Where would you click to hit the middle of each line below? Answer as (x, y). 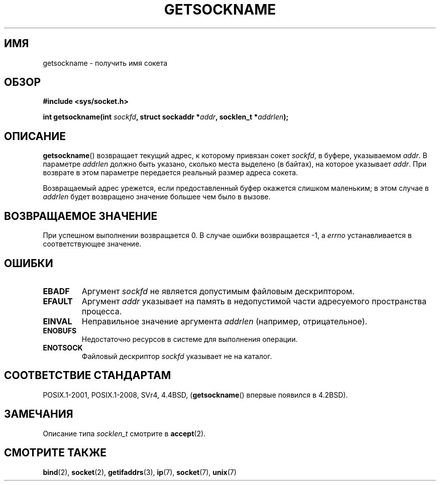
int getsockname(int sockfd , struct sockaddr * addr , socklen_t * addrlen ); (166, 117)
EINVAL (58, 321)
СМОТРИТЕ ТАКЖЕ (56, 453)
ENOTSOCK (63, 347)
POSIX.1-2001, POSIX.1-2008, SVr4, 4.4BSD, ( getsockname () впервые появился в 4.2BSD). (195, 395)
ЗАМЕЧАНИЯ (39, 414)
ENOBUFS (60, 330)
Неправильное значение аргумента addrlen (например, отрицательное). (225, 321)
